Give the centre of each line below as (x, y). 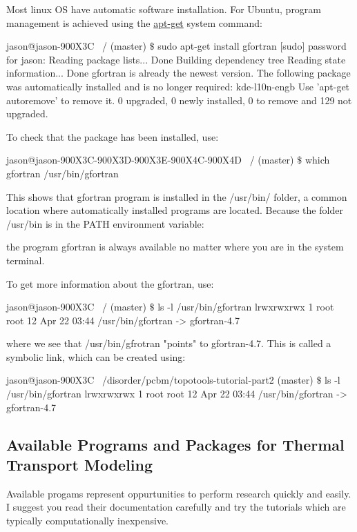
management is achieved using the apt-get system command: (134, 22)
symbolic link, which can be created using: (96, 356)
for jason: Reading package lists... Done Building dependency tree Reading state (176, 59)
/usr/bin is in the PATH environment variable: (105, 223)
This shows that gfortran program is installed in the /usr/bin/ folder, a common (177, 196)
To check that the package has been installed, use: (113, 136)
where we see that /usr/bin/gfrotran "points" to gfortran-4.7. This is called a (169, 343)
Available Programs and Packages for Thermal (175, 444)
